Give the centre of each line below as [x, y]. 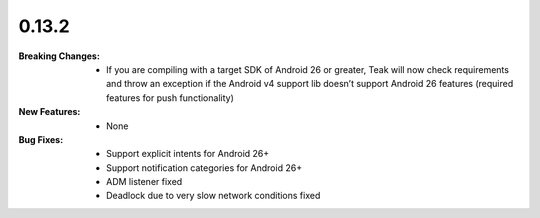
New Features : [49, 112]
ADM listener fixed [144, 182]
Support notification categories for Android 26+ [204, 167]
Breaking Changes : [59, 56]
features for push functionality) [170, 97]
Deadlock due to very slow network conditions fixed [213, 196]
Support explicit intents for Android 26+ [188, 154]
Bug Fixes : [41, 139]
